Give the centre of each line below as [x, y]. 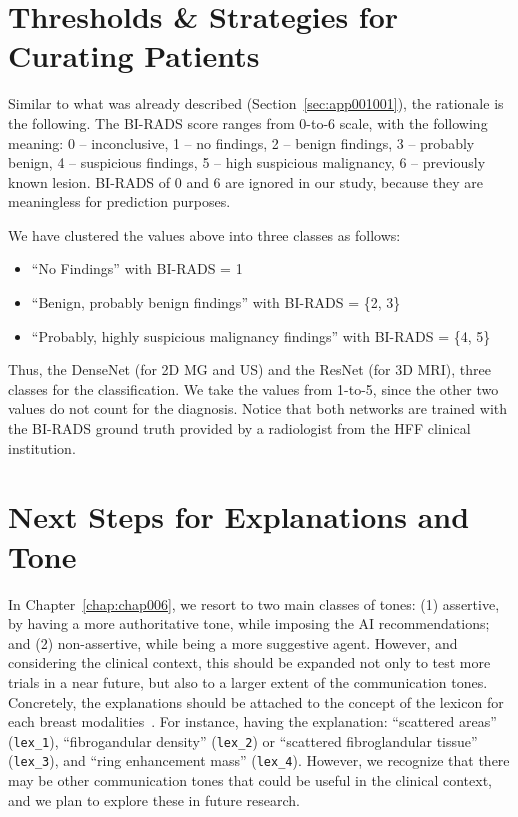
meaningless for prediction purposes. [119, 201]
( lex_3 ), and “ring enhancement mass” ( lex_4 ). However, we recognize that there [259, 760]
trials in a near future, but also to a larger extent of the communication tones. [248, 681]
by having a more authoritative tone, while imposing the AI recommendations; [249, 623]
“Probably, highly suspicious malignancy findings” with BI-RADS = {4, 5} [261, 335]
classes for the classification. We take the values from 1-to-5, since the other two [253, 388]
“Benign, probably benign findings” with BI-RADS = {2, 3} [216, 302]
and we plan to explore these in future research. [154, 799]
